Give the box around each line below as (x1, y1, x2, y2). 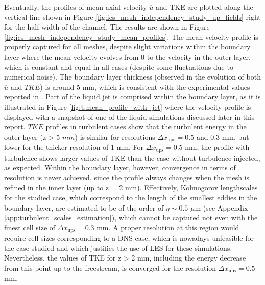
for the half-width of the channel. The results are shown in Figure (4, 21, 210, 32)
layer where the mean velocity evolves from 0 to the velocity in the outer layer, (4, 51, 251, 62)
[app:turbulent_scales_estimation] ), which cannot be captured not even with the (4, 212, 258, 223)
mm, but (222, 131, 249, 142)
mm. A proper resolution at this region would (97, 222, 239, 232)
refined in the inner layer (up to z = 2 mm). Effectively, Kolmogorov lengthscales (4, 182, 258, 193)
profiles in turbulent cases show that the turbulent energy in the (45, 121, 247, 132)
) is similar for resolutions (75, 131, 155, 142)
